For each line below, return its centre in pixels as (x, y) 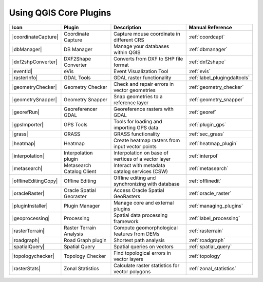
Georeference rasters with (144, 109)
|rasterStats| (26, 268)
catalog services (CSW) (141, 171)
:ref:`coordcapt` (207, 37)
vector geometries (135, 90)
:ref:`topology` (205, 256)
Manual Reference (210, 27)
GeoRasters (127, 196)
